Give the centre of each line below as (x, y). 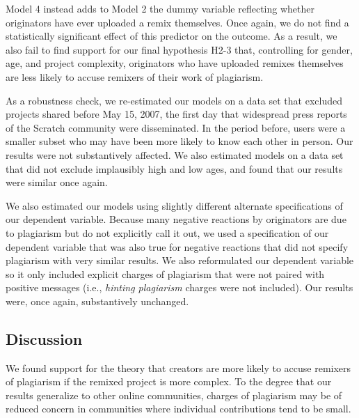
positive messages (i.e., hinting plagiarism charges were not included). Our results (179, 287)
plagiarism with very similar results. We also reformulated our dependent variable (180, 260)
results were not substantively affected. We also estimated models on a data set (175, 154)
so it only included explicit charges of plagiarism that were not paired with (165, 273)
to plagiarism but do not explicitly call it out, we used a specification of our (167, 232)
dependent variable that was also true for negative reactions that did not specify (177, 246)
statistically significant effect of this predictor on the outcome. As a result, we (171, 36)
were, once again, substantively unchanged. (97, 301)
